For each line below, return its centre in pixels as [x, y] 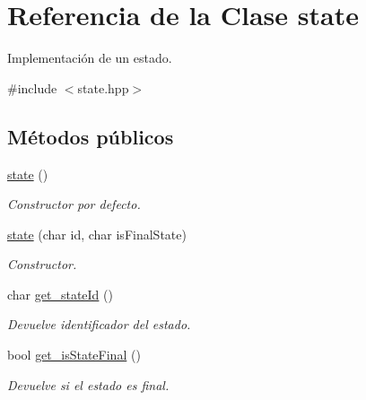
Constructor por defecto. [74, 204]
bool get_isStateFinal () [74, 355]
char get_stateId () [60, 294]
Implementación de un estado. [90, 58]
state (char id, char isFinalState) [97, 234]
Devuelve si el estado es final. [88, 384]
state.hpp [103, 87]
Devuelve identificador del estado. [99, 324]
